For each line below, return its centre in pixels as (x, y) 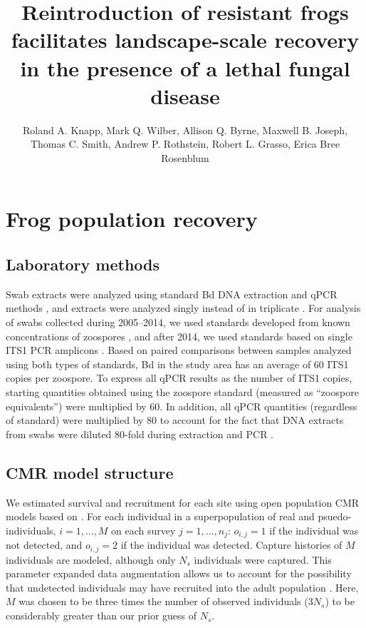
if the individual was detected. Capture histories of (231, 545)
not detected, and (44, 545)
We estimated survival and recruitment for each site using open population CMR (183, 502)
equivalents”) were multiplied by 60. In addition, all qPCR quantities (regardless (182, 406)
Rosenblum (185, 157)
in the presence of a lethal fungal (185, 67)
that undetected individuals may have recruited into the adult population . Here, (182, 587)
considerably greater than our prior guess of (101, 616)
